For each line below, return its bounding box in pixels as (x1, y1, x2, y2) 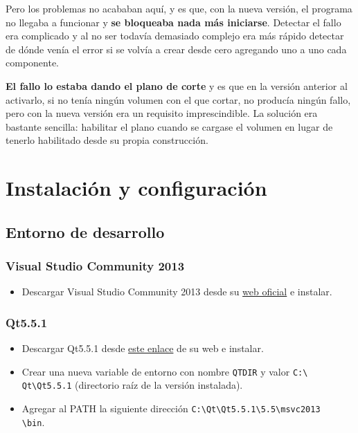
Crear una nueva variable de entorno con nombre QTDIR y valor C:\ (21, 364, 308, 378)
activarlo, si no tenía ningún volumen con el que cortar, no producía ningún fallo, (6, 92, 351, 107)
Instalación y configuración (6, 174, 267, 202)
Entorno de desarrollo (6, 221, 165, 242)
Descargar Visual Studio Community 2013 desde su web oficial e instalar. (21, 284, 332, 299)
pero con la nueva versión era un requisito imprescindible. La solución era (6, 106, 318, 120)
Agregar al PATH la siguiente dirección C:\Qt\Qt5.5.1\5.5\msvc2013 (21, 401, 321, 416)
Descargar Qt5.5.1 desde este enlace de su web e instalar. (21, 341, 264, 356)
